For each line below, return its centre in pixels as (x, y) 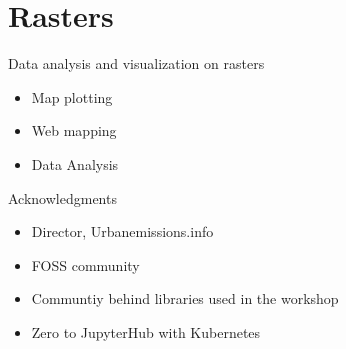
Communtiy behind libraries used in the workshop (185, 298)
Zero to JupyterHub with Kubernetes (146, 331)
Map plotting (72, 96)
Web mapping (74, 130)
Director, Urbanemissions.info (122, 231)
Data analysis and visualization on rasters (136, 63)
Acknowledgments (62, 197)
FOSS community (85, 264)
